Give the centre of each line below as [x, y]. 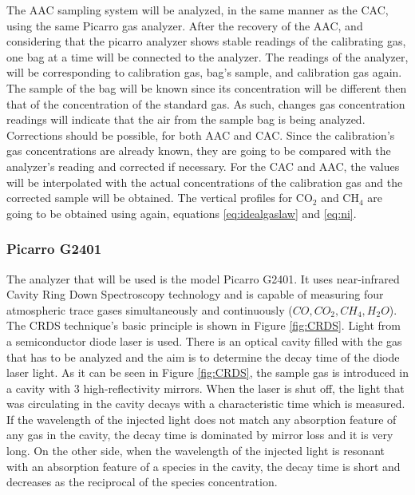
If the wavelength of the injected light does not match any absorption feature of [202, 419]
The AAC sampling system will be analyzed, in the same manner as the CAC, [198, 10]
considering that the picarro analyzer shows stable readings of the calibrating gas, [206, 41]
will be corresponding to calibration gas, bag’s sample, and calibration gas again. [204, 72]
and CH [340, 198]
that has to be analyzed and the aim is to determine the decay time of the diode [203, 356]
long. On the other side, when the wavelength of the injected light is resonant [196, 451]
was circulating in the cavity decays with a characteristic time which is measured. [206, 404]
